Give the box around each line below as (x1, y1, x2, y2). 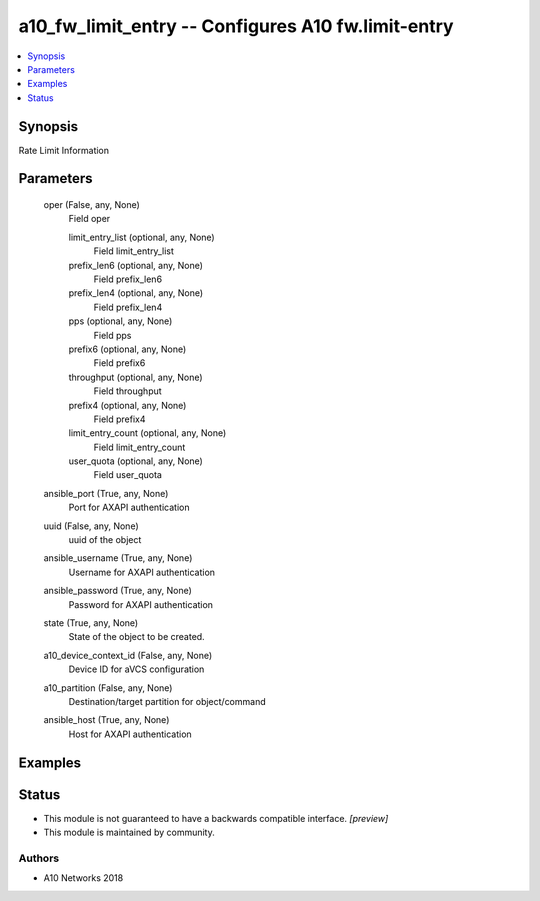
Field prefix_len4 (93, 301, 163, 313)
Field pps (93, 329, 132, 341)
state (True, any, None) (43, 616, 139, 629)
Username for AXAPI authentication (68, 566, 215, 578)
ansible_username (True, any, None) (43, 552, 193, 564)
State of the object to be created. (68, 631, 205, 643)
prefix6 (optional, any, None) (68, 343, 187, 355)
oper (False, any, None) (43, 199, 140, 211)
